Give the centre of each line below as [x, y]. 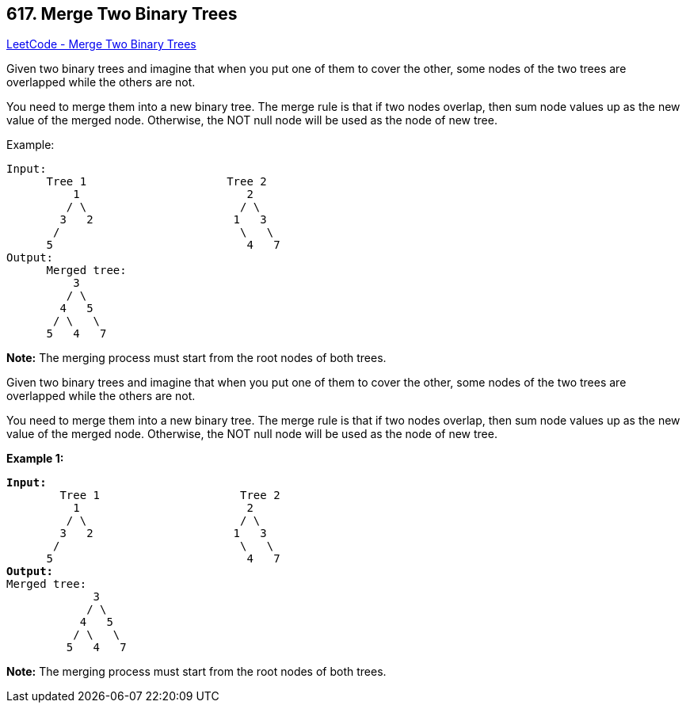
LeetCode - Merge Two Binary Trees [101, 44]
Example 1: [35, 459]
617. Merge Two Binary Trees [122, 14]
